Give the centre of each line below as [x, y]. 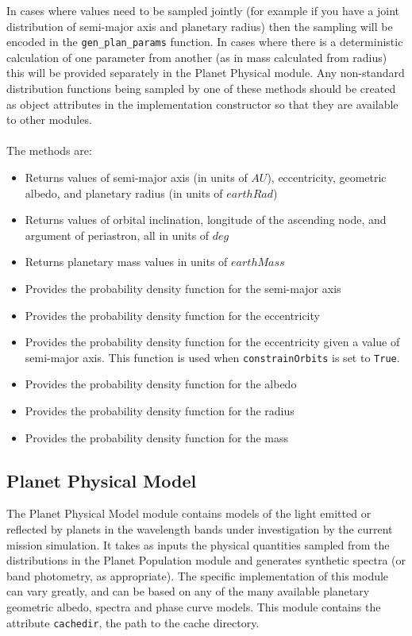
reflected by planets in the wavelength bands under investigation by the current [200, 528]
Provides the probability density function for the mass [157, 437]
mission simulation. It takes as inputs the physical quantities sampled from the [198, 544]
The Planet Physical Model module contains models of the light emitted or [189, 513]
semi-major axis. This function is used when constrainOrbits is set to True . [212, 357]
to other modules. [49, 119]
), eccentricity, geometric [327, 177]
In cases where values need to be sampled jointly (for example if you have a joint [203, 10]
